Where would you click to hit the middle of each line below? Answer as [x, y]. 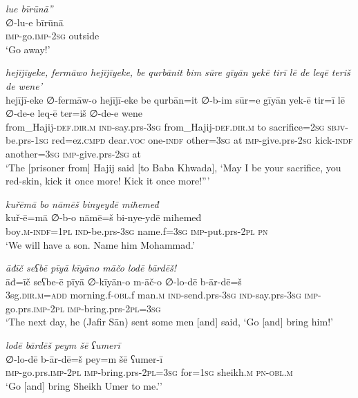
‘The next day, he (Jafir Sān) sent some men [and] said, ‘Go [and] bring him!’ [169, 322]
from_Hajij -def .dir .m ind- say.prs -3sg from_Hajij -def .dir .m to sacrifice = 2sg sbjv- [177, 126]
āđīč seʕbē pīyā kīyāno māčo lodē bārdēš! [91, 268]
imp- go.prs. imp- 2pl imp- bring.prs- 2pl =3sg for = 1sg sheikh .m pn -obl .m [149, 372]
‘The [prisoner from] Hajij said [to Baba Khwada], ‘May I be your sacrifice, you [173, 167]
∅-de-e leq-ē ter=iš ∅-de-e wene [74, 113]
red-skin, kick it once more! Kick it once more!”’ [108, 181]
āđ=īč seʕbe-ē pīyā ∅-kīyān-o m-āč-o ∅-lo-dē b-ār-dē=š [124, 281]
